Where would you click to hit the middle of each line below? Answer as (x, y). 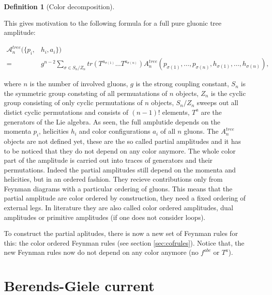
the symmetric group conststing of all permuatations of (86, 93)
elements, (176, 112)
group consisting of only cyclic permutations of (73, 102)
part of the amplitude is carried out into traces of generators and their (108, 160)
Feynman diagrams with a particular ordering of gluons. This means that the (118, 188)
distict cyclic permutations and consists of (66, 112)
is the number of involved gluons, (79, 84)
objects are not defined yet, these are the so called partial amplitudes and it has (122, 141)
